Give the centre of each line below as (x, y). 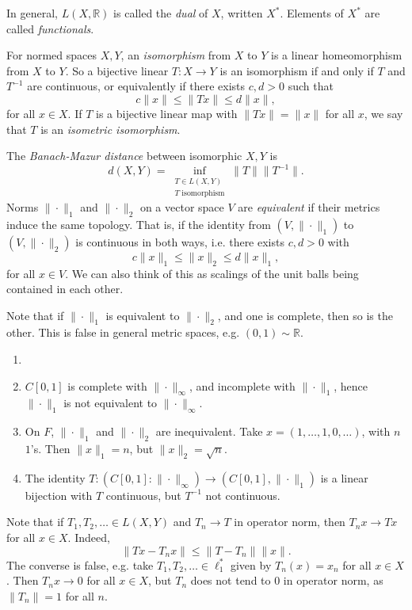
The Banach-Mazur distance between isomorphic (124, 156)
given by (251, 564)
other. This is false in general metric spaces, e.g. (123, 332)
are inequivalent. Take (209, 431)
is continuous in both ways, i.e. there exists (180, 241)
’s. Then (50, 449)
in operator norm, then (290, 522)
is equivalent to (143, 315)
